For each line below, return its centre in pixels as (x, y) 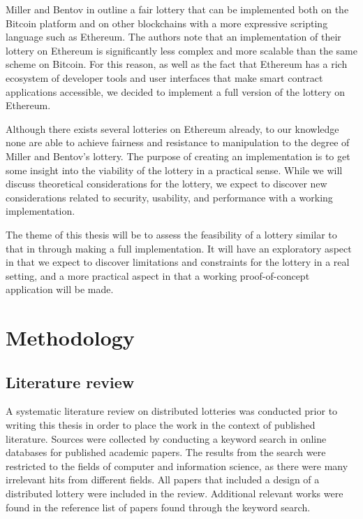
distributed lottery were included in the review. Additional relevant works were (175, 493)
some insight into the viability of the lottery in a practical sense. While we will (174, 170)
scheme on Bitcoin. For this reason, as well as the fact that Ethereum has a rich (177, 64)
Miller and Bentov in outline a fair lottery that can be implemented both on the (177, 9)
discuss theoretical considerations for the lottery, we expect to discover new (166, 184)
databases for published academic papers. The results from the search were (166, 452)
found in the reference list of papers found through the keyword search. (158, 507)
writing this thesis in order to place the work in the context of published (161, 425)
